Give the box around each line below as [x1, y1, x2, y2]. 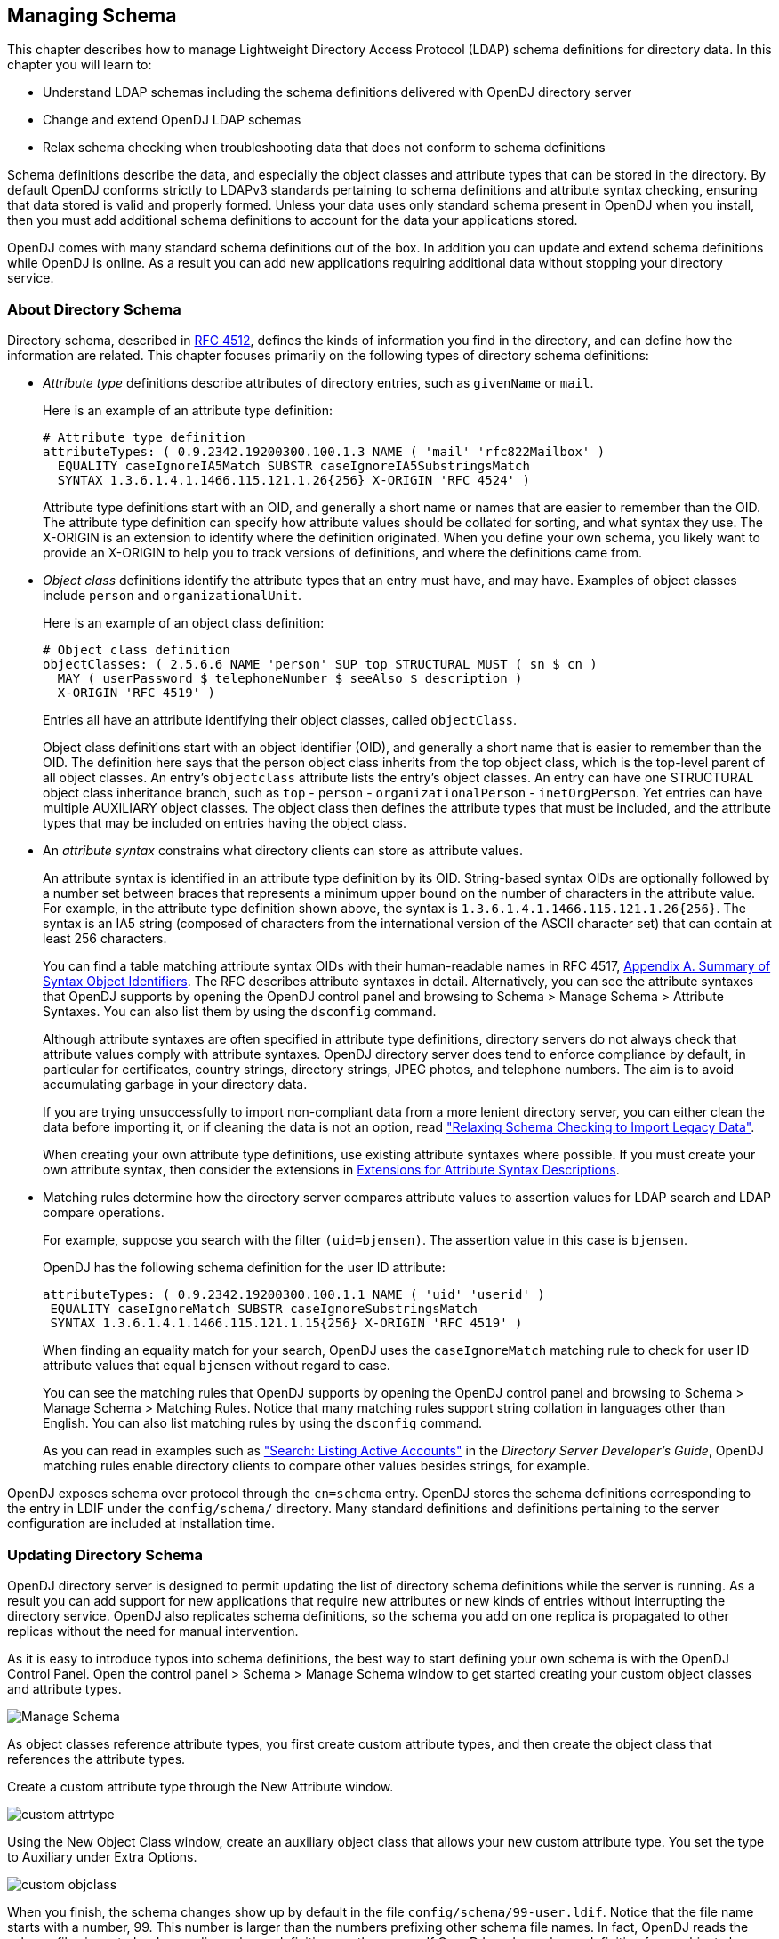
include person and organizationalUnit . [43, 588, 301, 604]
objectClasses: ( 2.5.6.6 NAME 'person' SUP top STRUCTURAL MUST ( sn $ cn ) [43, 657, 598, 672]
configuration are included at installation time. [7, 1516, 275, 1532]
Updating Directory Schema [7, 1545, 203, 1564]
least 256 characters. [43, 931, 167, 947]
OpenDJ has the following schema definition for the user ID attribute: [43, 1260, 446, 1276]
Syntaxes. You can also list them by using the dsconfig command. [43, 1004, 437, 1020]
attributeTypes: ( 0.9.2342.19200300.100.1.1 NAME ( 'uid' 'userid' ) [43, 1287, 545, 1302]
